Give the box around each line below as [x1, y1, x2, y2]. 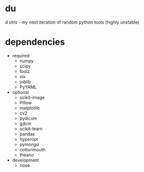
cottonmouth [19, 146, 46, 152]
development [12, 157, 39, 163]
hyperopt [19, 136, 38, 142]
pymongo [19, 141, 39, 147]
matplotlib [19, 105, 40, 111]
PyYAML [19, 84, 37, 90]
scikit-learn [19, 126, 43, 132]
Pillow [19, 99, 32, 106]
